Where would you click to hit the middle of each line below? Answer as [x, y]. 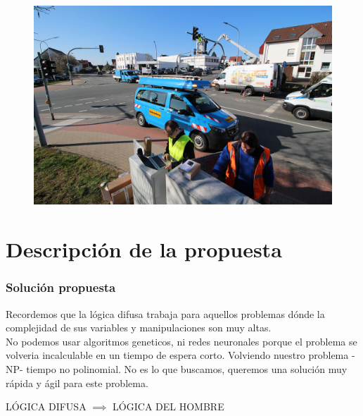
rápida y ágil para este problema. [77, 383]
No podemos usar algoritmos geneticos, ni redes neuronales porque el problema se [181, 341]
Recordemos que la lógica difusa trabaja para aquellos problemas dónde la [165, 313]
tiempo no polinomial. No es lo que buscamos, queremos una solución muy [187, 368]
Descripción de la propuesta [144, 249]
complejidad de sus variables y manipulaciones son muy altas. [139, 328]
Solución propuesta [61, 287]
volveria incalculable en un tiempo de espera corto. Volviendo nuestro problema [177, 355]
